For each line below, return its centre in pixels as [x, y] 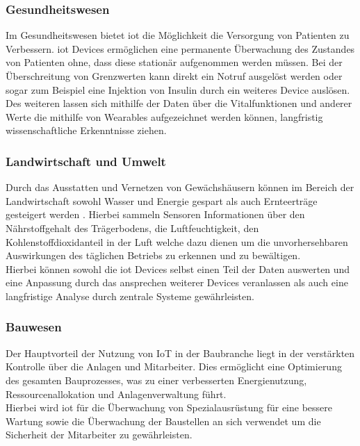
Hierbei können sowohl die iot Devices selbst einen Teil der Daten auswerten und [178, 269]
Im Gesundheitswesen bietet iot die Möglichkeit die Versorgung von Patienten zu [178, 35]
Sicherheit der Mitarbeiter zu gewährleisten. [99, 435]
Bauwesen [34, 327]
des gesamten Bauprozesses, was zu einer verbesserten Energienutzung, [156, 380]
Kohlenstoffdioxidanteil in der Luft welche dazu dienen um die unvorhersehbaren [177, 241]
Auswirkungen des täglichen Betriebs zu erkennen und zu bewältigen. [153, 255]
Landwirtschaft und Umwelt [86, 161]
